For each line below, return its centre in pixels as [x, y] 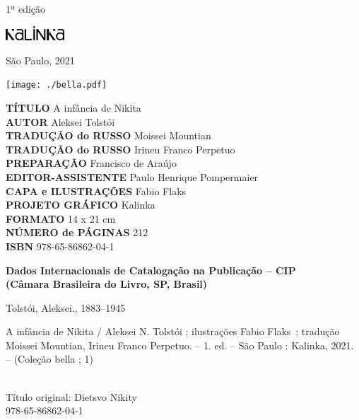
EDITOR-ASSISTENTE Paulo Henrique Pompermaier [132, 176]
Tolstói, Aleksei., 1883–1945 [66, 307]
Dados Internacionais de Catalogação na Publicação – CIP [151, 270]
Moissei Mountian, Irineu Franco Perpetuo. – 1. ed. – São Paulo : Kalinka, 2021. [180, 345]
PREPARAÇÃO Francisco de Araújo [91, 163]
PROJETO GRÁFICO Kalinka [81, 205]
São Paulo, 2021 [40, 60]
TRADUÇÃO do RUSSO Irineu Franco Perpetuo [120, 149]
